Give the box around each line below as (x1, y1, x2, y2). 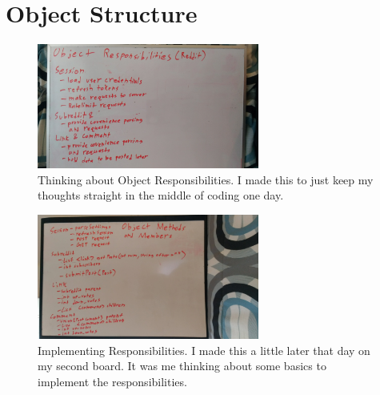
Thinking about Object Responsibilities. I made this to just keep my (38, 171, 374, 187)
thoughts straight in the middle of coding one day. (38, 187, 284, 204)
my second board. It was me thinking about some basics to (38, 357, 326, 374)
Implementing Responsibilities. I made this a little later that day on (38, 341, 370, 358)
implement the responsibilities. (38, 373, 187, 389)
